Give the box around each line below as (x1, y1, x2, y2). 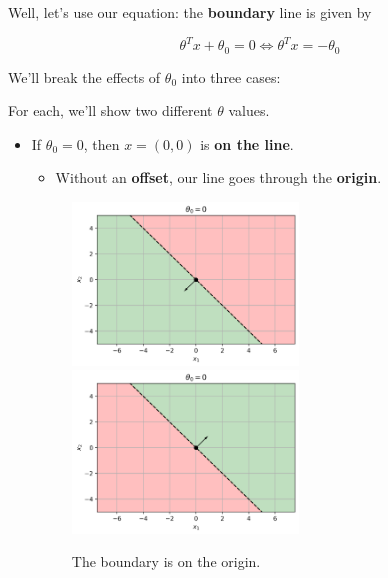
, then (83, 133, 120, 154)
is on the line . (200, 133, 294, 154)
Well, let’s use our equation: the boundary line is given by (8, 2, 372, 22)
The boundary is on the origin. (71, 551, 261, 572)
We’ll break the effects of (8, 66, 161, 87)
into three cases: (181, 66, 281, 87)
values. (228, 100, 270, 121)
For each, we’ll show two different (8, 100, 213, 121)
